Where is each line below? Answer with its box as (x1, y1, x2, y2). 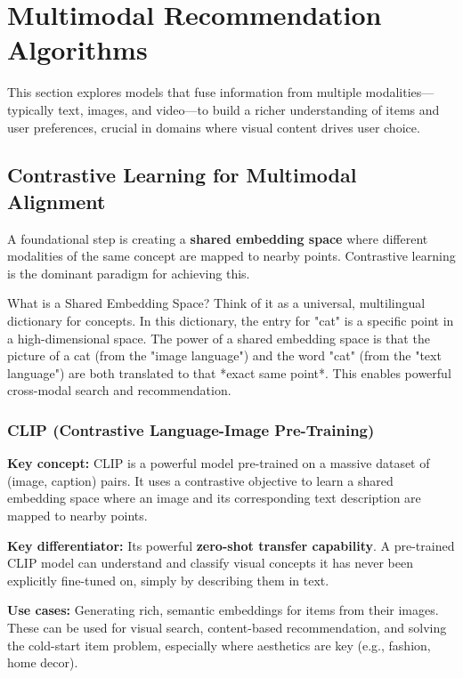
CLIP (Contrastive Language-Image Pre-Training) (7, 418, 375, 440)
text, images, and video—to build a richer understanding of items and (58, 100, 440, 118)
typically (7, 100, 54, 118)
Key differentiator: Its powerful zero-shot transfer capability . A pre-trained (7, 536, 455, 554)
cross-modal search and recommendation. (7, 381, 231, 400)
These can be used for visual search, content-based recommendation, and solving (7, 618, 447, 636)
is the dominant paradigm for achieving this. (7, 263, 250, 282)
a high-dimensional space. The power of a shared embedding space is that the (7, 328, 430, 347)
